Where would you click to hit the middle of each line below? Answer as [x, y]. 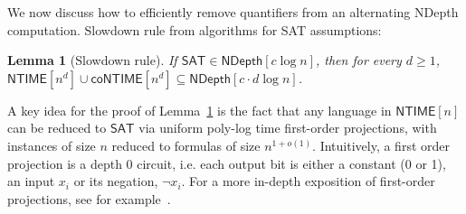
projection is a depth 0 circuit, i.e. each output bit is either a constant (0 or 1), [227, 163]
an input [31, 181]
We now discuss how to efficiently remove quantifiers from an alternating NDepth [233, 12]
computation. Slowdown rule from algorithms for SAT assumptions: [195, 29]
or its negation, [116, 181]
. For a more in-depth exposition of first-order [308, 181]
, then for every [359, 60]
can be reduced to [57, 128]
